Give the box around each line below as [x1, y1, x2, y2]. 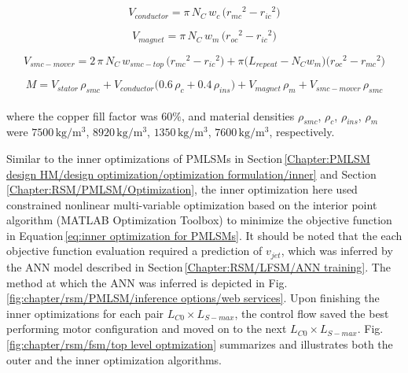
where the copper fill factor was [6, 107, 158, 124]
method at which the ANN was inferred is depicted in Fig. [6, 274, 288, 290]
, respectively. [269, 124, 335, 140]
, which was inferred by [281, 242, 393, 259]
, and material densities [182, 107, 295, 124]
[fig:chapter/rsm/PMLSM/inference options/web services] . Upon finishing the [6, 290, 380, 306]
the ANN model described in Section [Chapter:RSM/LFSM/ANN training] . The [6, 258, 391, 275]
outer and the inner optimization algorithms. [6, 351, 222, 367]
